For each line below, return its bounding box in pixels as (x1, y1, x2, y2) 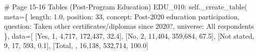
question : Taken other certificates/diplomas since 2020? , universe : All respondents (4, 21, 254, 31)
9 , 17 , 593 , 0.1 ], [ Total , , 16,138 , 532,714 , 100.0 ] (4, 40, 149, 51)
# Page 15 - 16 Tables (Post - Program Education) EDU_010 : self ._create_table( (4, 1, 248, 11)
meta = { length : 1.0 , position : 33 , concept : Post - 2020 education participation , (4, 11, 240, 21)
